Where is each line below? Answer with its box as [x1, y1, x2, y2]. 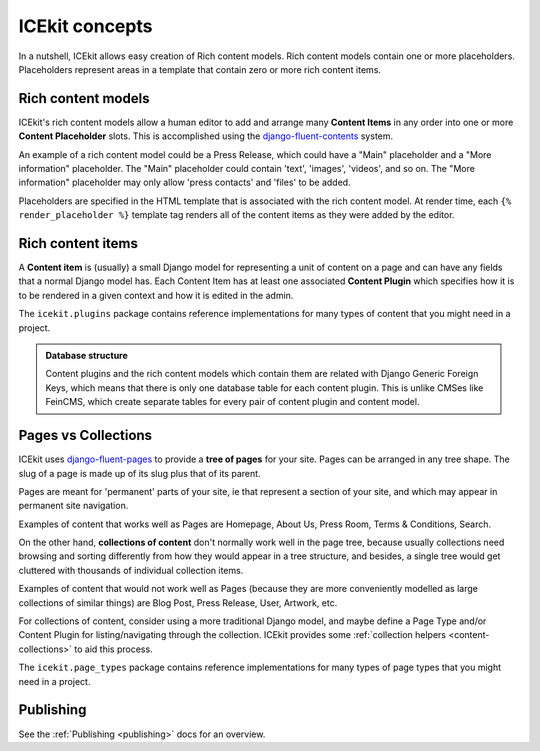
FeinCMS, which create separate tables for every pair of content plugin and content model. [45, 396, 420, 408]
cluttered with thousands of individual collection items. [18, 564, 244, 576]
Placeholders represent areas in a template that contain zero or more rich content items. [18, 63, 382, 75]
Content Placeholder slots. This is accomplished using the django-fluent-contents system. [18, 130, 394, 142]
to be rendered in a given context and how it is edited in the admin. [18, 289, 294, 301]
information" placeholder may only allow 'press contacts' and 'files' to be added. [18, 176, 351, 189]
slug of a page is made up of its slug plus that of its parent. [18, 467, 261, 479]
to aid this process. [74, 643, 154, 655]
